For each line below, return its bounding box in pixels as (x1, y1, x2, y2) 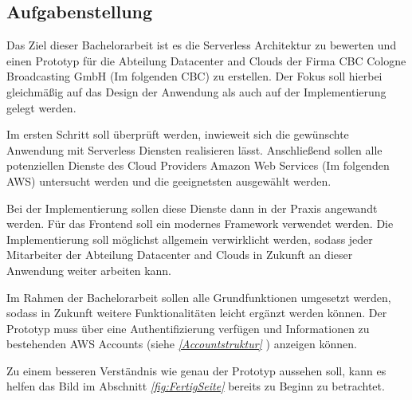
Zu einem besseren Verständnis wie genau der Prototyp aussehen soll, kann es (6, 362, 386, 378)
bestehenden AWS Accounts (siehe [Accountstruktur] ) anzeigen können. (6, 335, 357, 352)
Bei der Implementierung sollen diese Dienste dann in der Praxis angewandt (6, 199, 378, 216)
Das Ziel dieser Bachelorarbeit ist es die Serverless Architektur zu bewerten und (6, 37, 397, 53)
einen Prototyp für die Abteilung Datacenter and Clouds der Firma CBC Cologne (6, 52, 406, 69)
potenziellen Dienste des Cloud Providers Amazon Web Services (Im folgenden (6, 157, 390, 174)
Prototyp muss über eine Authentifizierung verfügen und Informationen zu (6, 320, 370, 336)
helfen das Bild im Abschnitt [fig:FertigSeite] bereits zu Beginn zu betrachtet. (6, 378, 385, 394)
